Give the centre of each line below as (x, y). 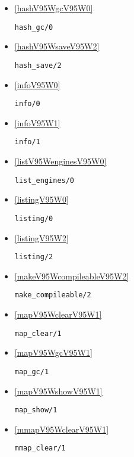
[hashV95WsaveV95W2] (57, 46)
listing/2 (34, 257)
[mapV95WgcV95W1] (53, 352)
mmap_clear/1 (40, 448)
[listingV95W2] (42, 237)
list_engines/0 (44, 180)
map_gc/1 (32, 371)
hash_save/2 (38, 65)
